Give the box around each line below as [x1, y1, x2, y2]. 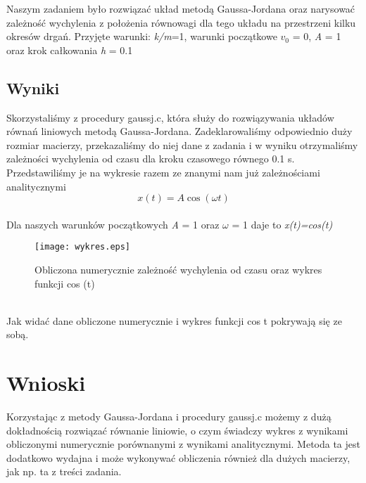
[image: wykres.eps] [34, 242, 131, 252]
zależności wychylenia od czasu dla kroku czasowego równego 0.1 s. [6, 151, 295, 166]
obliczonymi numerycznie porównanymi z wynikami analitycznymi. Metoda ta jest [6, 437, 360, 451]
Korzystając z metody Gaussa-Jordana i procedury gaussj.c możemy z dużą [6, 409, 332, 424]
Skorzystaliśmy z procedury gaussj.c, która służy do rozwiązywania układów [6, 110, 334, 124]
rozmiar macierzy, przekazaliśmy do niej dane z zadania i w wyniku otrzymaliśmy [6, 137, 358, 152]
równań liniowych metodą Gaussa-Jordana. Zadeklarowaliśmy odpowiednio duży [6, 124, 353, 139]
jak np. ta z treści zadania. [6, 464, 122, 479]
